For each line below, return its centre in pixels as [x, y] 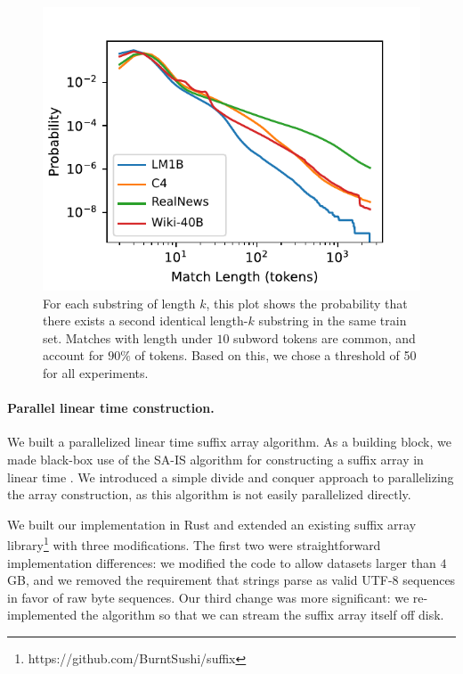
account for [73, 355]
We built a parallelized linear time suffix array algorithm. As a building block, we [229, 442]
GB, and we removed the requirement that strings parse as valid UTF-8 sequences [231, 580]
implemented [42, 615]
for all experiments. [96, 372]
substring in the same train [333, 321]
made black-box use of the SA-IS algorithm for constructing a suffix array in [215, 459]
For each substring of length [119, 303]
